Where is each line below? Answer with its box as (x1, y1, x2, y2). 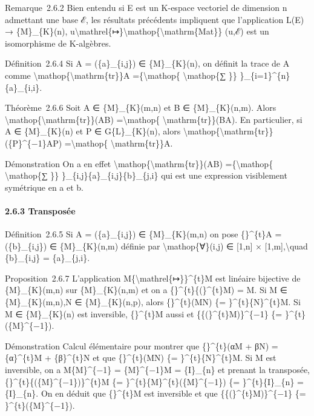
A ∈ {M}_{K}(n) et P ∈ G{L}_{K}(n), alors (5, 125, 181, 137)
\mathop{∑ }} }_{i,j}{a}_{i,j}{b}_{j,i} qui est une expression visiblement (5, 169, 287, 182)
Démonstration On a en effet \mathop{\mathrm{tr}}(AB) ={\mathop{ (5, 157, 273, 170)
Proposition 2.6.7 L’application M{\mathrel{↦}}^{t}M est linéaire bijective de (5, 271, 301, 284)
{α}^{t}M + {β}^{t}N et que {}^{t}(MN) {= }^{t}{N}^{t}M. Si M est (5, 351, 276, 364)
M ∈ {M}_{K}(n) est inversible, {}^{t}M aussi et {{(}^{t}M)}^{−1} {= (5, 307, 283, 320)
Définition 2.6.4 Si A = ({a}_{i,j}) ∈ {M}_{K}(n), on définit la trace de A (5, 57, 290, 70)
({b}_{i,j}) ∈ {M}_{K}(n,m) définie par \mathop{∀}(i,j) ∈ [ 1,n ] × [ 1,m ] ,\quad (5, 239, 308, 252)
